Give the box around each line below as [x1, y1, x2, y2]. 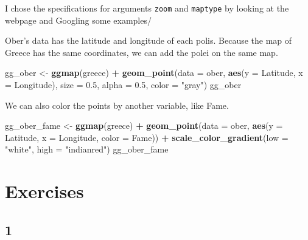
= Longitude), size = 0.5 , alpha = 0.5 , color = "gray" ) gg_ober [5, 78, 242, 91]
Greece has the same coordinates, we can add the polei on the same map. [5, 46, 278, 58]
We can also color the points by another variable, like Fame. [5, 98, 229, 111]
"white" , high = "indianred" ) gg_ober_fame [5, 143, 169, 156]
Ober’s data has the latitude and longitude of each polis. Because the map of [5, 34, 292, 47]
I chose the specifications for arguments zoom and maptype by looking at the [5, 2, 289, 14]
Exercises [5, 179, 84, 204]
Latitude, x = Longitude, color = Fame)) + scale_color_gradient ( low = [5, 131, 289, 143]
